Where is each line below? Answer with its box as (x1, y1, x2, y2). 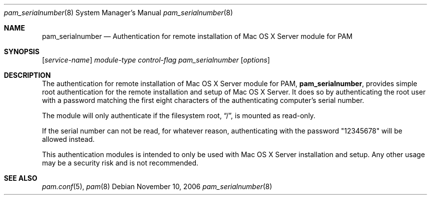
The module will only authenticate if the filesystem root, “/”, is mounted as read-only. (42, 111, 316, 120)
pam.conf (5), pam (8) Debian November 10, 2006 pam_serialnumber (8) (42, 182, 273, 191)
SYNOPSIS (4, 47, 40, 56)
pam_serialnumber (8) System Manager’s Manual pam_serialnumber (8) (4, 8, 233, 17)
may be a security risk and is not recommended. (42, 159, 199, 167)
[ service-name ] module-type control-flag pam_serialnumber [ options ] (42, 56, 270, 64)
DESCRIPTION (4, 71, 51, 79)
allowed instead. (42, 135, 95, 143)
